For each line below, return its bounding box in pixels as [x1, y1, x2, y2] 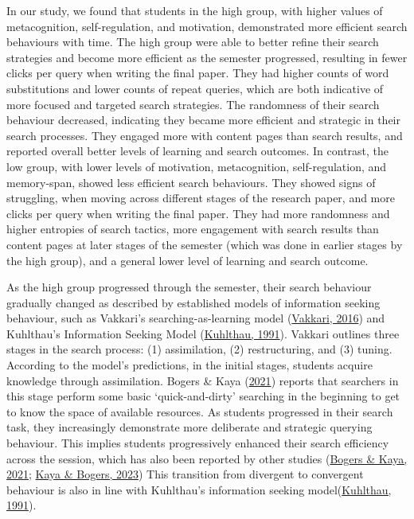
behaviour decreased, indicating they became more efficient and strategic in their [6, 111, 400, 128]
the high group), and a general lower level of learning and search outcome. [6, 252, 369, 268]
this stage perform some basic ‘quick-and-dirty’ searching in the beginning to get [6, 388, 400, 404]
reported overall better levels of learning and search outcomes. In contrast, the [6, 142, 389, 159]
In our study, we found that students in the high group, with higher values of [6, 2, 383, 18]
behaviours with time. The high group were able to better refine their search [6, 33, 379, 50]
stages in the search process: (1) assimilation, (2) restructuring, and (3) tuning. [6, 341, 393, 357]
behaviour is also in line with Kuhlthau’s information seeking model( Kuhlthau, [6, 481, 392, 498]
